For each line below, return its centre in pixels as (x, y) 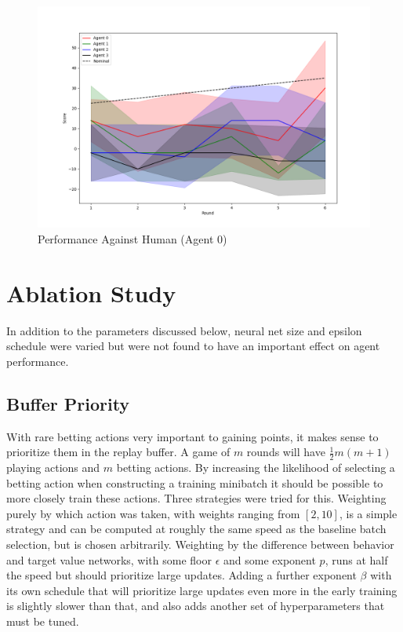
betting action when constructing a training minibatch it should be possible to (195, 482)
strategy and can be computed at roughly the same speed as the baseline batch (196, 529)
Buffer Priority (68, 403)
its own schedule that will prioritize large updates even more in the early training (202, 590)
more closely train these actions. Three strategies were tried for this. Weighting (196, 498)
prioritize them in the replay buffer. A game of (118, 452)
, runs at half (356, 559)
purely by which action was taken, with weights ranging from (153, 513)
